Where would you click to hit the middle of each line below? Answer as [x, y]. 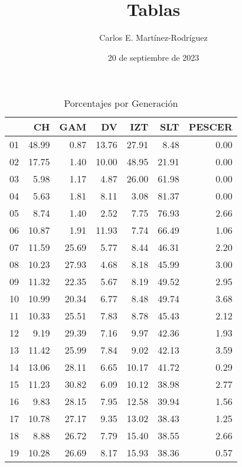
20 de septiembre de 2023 [153, 57]
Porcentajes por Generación [121, 103]
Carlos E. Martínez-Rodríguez [153, 37]
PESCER [210, 127]
